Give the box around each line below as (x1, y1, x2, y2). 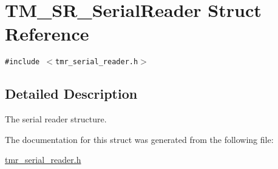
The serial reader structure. (5, 113, 107, 125)
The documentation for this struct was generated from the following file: (5, 133, 274, 145)
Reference (5, 21, 89, 46)
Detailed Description (5, 84, 138, 103)
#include (5, 58, 40, 67)
